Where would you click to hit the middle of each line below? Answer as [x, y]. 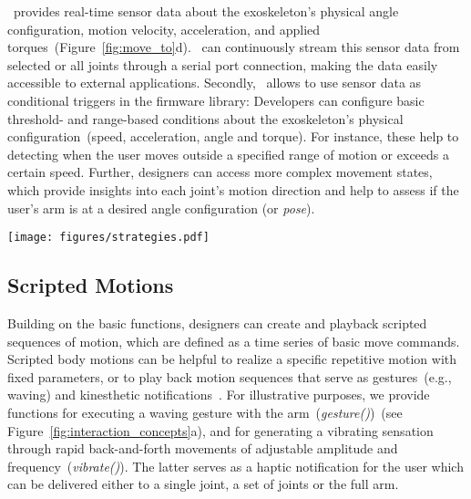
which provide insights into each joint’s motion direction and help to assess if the [233, 189]
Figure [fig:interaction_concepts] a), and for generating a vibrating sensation [220, 430]
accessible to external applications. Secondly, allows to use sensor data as [215, 83]
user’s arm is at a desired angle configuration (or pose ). [161, 208]
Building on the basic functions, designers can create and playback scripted [217, 322]
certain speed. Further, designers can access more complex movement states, [220, 172]
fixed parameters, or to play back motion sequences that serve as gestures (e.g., [230, 376]
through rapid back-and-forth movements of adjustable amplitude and [203, 448]
